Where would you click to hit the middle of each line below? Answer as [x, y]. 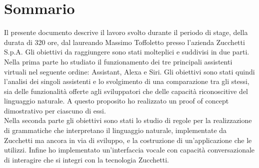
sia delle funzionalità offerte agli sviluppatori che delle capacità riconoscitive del [126, 91]
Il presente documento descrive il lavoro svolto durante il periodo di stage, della [126, 32]
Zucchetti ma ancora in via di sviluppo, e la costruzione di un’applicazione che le [128, 140]
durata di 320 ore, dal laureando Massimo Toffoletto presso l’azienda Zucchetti [124, 42]
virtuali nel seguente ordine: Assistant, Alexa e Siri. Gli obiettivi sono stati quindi [129, 71]
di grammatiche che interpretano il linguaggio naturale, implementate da [115, 130]
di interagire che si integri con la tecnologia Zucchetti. [86, 159]
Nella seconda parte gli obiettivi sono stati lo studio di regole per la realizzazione [128, 120]
